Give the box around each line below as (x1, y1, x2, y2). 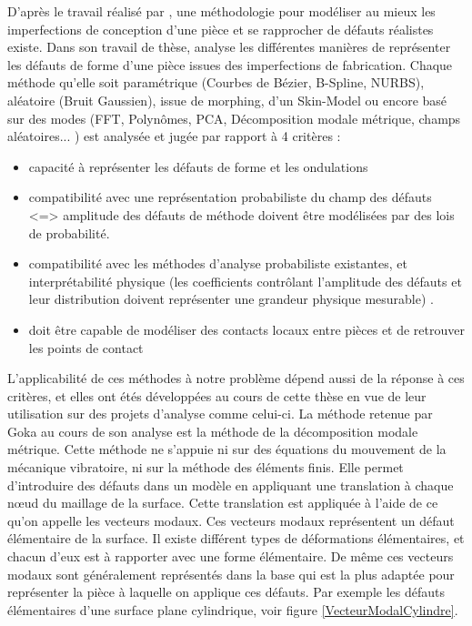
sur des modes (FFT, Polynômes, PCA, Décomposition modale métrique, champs (7, 108, 461, 127)
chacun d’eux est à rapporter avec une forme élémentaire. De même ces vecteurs (7, 547, 454, 566)
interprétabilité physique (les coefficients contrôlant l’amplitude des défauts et (28, 271, 462, 290)
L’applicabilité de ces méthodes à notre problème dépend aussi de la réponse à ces (7, 369, 465, 388)
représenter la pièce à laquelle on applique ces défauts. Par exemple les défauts (7, 582, 445, 601)
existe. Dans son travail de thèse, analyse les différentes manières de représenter (7, 37, 451, 56)
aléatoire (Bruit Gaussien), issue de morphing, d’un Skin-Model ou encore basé (7, 90, 447, 109)
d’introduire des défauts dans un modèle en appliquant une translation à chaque (7, 475, 454, 494)
